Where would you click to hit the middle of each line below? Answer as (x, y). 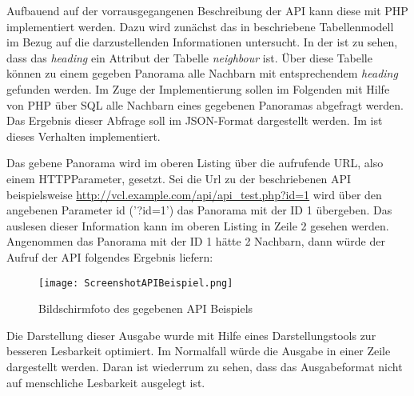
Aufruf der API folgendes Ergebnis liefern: (110, 256)
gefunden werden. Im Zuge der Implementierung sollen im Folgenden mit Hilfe (198, 88)
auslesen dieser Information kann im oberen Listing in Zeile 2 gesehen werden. (198, 225)
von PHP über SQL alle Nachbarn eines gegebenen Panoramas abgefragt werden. (205, 104)
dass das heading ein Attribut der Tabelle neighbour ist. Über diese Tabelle (189, 57)
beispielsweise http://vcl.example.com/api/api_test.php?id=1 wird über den (194, 194)
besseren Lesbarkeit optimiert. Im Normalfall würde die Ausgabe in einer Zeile (199, 351)
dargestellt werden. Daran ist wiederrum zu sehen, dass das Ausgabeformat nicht (205, 366)
